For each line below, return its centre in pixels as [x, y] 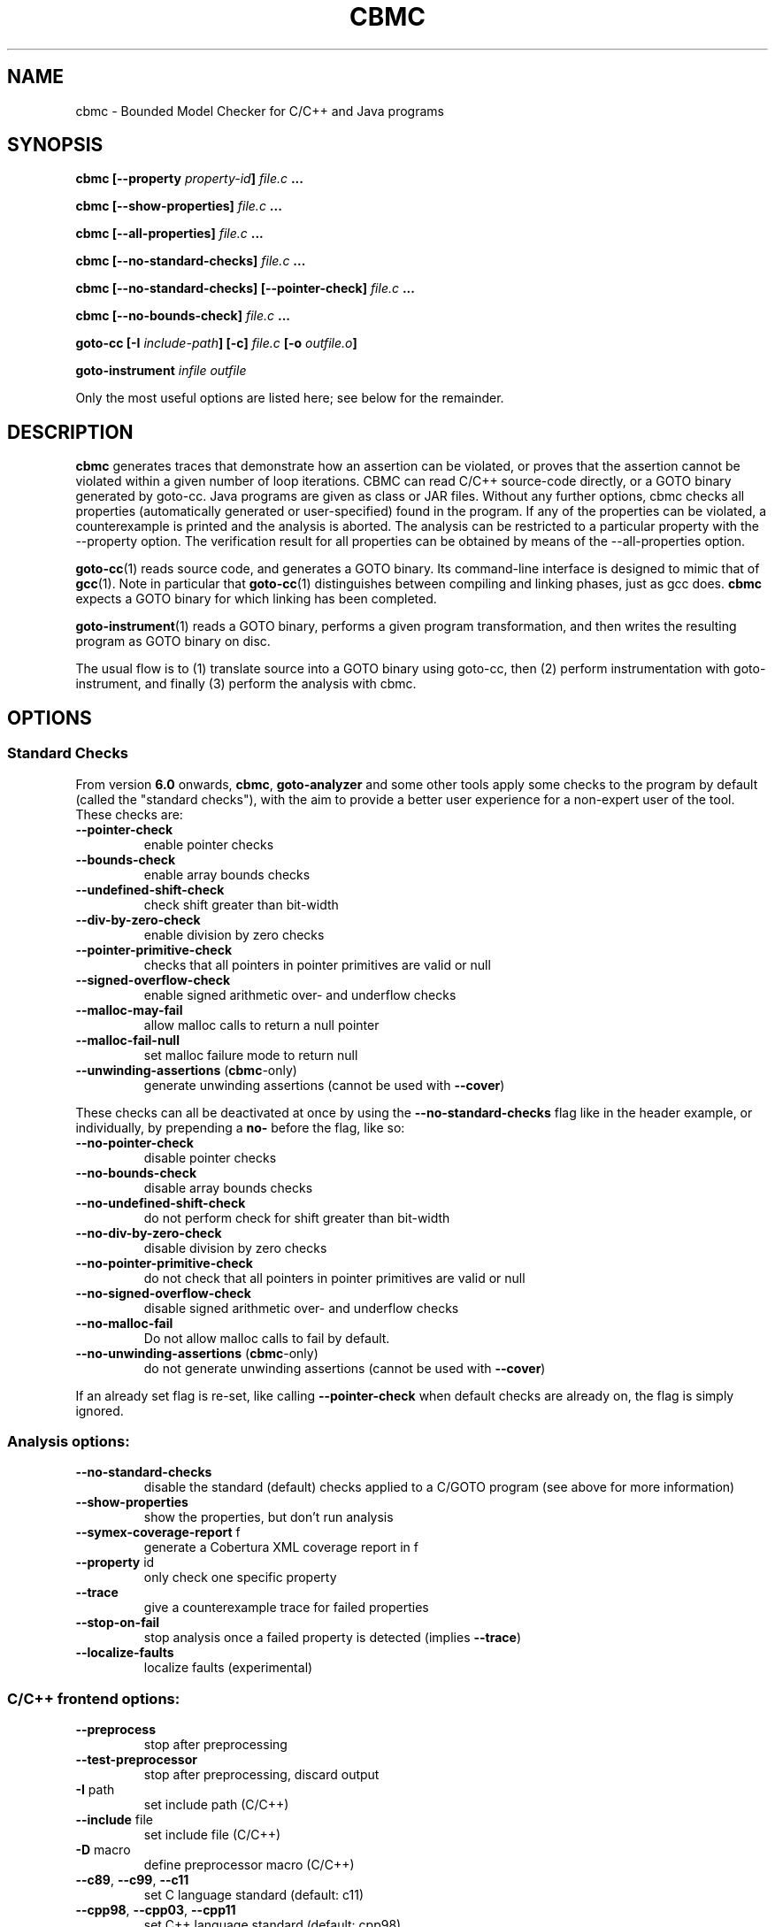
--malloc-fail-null [127, 1040]
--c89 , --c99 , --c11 [132, 1880]
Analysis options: [69, 1441]
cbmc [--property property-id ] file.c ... [189, 179]
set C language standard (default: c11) [254, 1895]
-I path [95, 1789]
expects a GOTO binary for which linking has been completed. [256, 599]
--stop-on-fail [118, 1623]
